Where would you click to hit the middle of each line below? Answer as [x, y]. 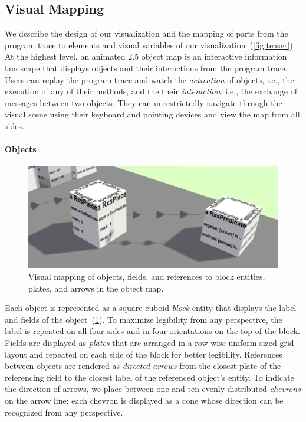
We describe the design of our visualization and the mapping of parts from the [147, 33]
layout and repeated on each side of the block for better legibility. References [144, 354]
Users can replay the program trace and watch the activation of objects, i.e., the [149, 79]
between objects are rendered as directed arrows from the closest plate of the [143, 366]
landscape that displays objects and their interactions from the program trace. [146, 68]
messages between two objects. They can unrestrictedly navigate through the [144, 102]
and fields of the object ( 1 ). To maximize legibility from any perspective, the [144, 319]
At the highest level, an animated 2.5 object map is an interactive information [146, 56]
